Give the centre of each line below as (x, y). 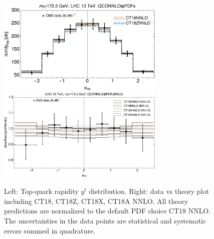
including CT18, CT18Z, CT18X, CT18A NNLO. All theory (96, 201)
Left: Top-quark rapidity (41, 191)
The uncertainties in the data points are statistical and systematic (105, 220)
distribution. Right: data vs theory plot (149, 191)
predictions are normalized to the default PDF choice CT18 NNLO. (107, 211)
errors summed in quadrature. (50, 230)
